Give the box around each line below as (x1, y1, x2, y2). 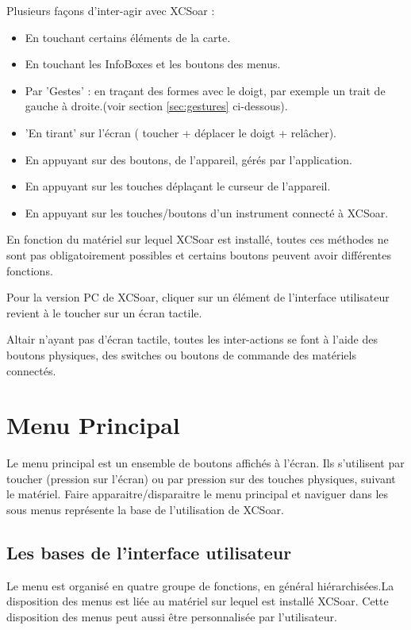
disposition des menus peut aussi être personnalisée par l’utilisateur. (6, 608, 337, 624)
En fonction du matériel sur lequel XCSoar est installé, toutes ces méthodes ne (6, 231, 389, 248)
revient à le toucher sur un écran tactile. (6, 304, 202, 321)
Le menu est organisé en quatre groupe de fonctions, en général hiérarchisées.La (6, 577, 394, 594)
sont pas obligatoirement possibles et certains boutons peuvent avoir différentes (6, 246, 391, 263)
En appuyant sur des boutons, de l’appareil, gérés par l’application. (25, 151, 352, 167)
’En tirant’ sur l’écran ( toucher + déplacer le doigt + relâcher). (25, 124, 336, 140)
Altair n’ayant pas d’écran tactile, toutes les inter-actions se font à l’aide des (6, 331, 378, 348)
